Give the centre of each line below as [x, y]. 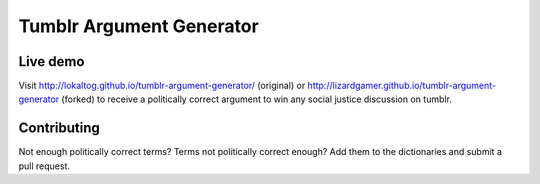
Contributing [59, 128]
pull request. [44, 166]
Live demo [51, 61]
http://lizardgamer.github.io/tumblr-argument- [402, 86]
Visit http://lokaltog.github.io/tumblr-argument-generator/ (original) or [162, 86]
